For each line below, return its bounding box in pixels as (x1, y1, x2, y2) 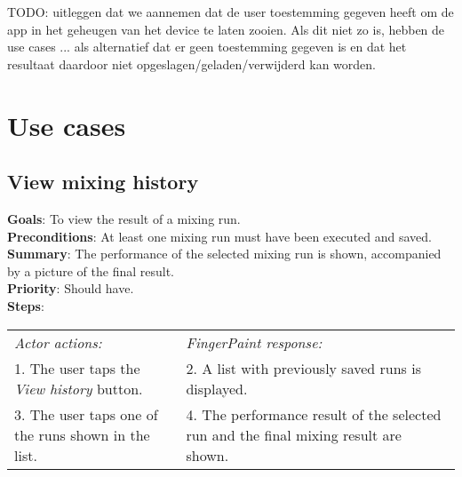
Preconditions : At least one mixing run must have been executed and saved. (7, 227, 433, 245)
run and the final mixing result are (186, 424, 402, 445)
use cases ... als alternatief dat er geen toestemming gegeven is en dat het (7, 37, 407, 56)
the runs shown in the (14, 424, 150, 445)
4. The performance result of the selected (186, 403, 442, 425)
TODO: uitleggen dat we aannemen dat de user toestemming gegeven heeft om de (7, 3, 454, 20)
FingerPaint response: (186, 331, 323, 353)
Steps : (7, 296, 44, 314)
